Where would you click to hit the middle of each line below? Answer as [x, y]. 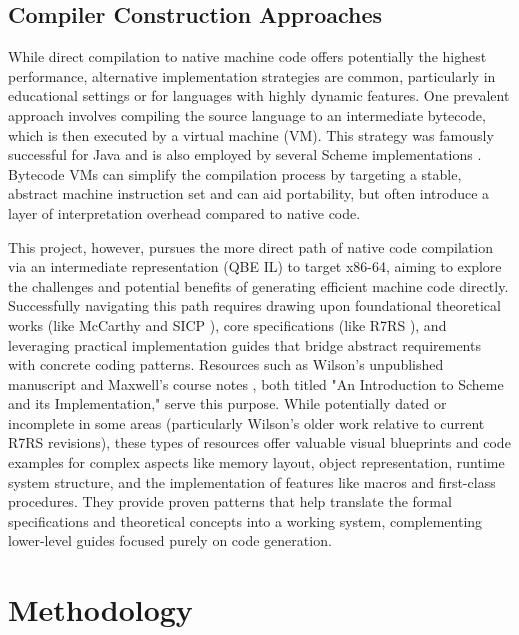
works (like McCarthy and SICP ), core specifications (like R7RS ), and [227, 324]
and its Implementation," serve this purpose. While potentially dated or [227, 403]
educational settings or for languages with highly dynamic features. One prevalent [259, 95]
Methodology [100, 609]
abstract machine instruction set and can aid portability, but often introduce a [249, 193]
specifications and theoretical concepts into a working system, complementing [245, 520]
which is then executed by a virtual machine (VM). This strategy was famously [251, 134]
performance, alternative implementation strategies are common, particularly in [252, 75]
